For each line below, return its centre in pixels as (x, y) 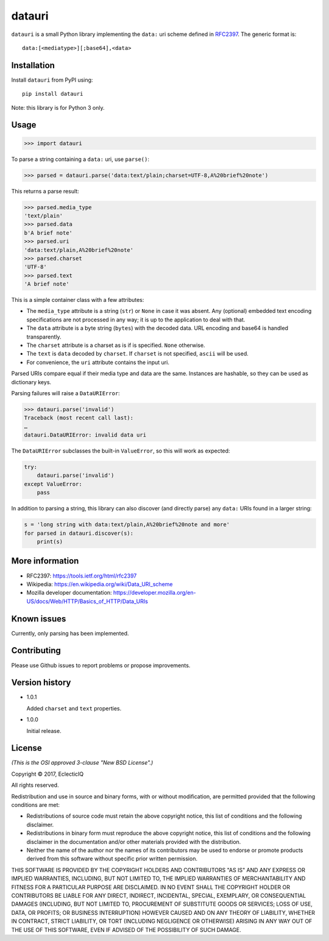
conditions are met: (36, 805)
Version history (41, 683)
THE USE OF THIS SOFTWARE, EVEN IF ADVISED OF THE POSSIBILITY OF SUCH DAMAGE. (126, 929)
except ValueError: (53, 484)
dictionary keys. (31, 382)
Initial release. (44, 731)
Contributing (36, 650)
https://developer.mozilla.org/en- (154, 593)
